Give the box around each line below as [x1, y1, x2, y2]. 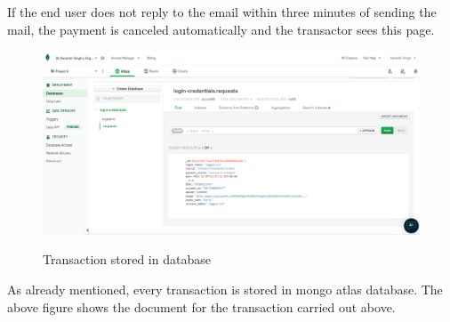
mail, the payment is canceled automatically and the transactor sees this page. [7, 20, 435, 38]
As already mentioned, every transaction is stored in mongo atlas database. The [7, 279, 443, 298]
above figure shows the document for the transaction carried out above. [7, 297, 396, 316]
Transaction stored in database [43, 250, 211, 269]
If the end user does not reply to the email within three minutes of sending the [7, 3, 437, 20]
